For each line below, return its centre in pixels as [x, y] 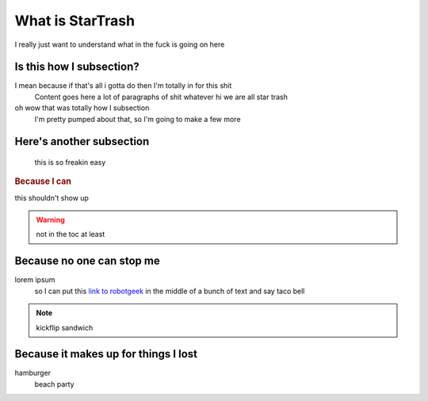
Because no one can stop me [87, 261]
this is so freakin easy [70, 162]
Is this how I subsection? [77, 67]
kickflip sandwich [65, 327]
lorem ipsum [35, 280]
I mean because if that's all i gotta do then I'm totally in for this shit [123, 86]
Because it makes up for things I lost [106, 354]
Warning [50, 220]
